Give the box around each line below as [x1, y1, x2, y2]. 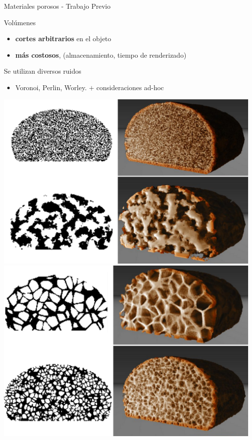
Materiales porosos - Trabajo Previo [4, 1, 110, 11]
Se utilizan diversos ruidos [4, 66, 81, 76]
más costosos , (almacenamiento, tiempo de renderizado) [15, 49, 187, 60]
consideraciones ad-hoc [96, 82, 164, 92]
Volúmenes [4, 17, 36, 27]
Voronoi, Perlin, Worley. [15, 82, 87, 92]
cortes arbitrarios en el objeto [15, 33, 111, 44]
